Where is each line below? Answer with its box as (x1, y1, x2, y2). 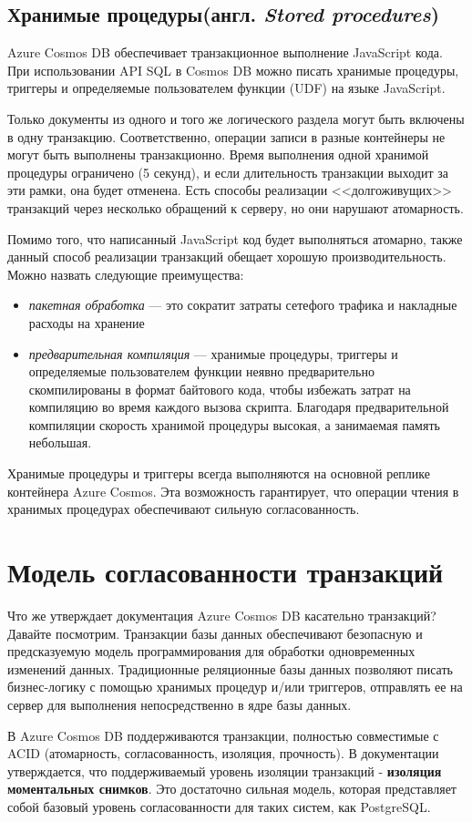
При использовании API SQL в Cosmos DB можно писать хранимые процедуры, (7, 60, 459, 79)
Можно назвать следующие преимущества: (7, 264, 244, 283)
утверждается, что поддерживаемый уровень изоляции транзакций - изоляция (7, 761, 442, 780)
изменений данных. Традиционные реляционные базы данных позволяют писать (7, 659, 453, 678)
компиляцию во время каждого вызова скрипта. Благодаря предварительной (28, 397, 449, 416)
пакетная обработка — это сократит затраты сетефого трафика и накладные (28, 295, 457, 314)
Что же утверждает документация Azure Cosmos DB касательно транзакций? (7, 605, 436, 624)
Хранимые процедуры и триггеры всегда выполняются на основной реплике (7, 464, 430, 483)
